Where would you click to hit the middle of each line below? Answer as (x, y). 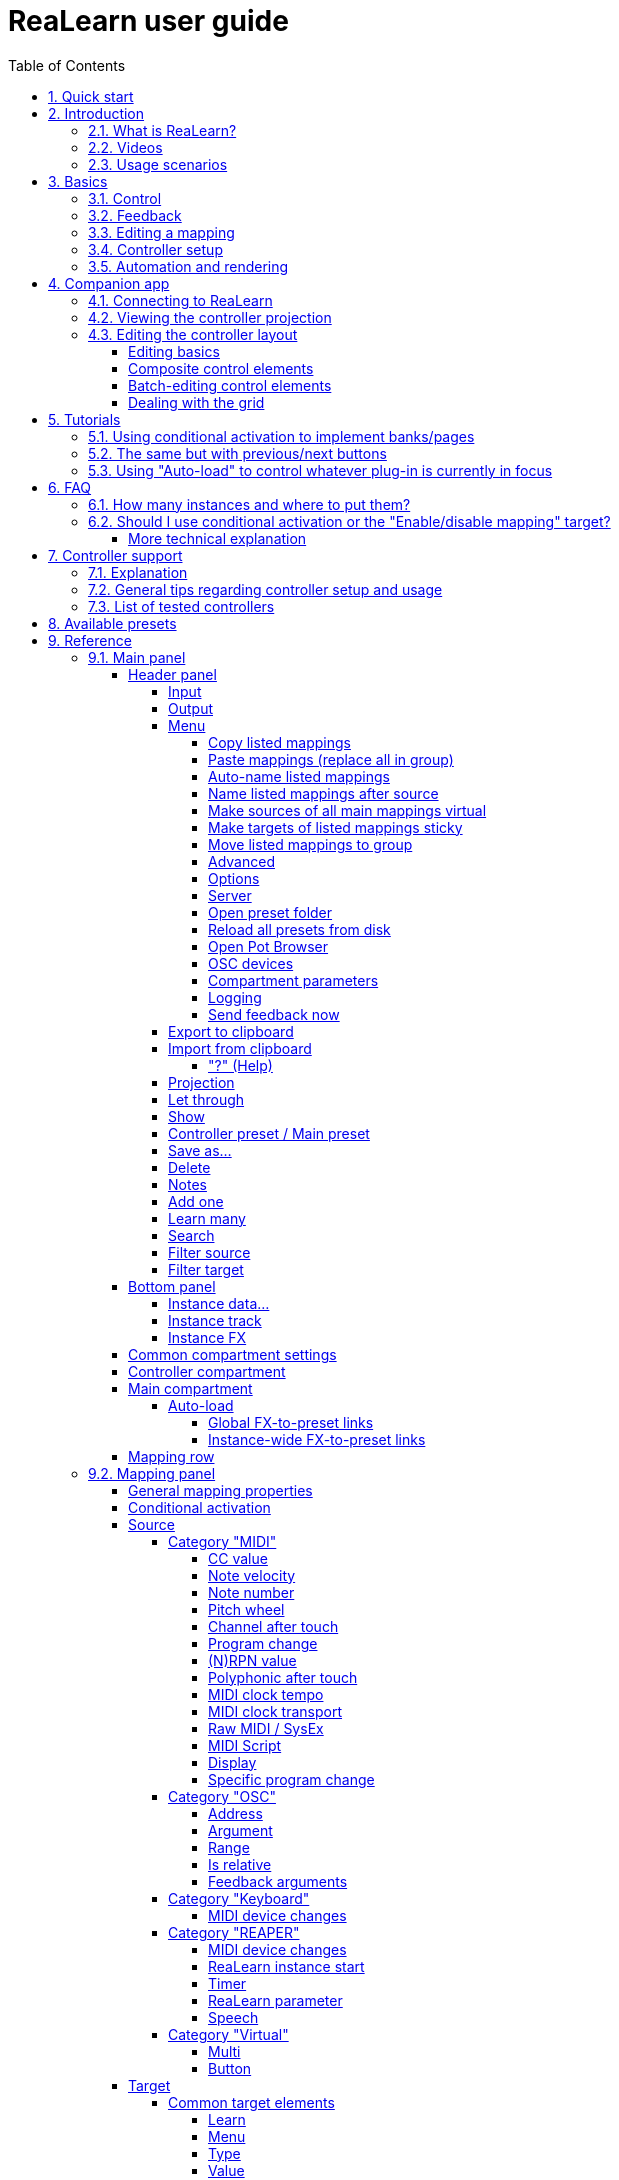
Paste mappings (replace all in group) (331, 759)
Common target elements (251, 2102)
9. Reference (90, 640)
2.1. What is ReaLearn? (162, 130)
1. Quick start (91, 96)
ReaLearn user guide (148, 21)
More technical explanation (217, 538)
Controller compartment (207, 1371)
